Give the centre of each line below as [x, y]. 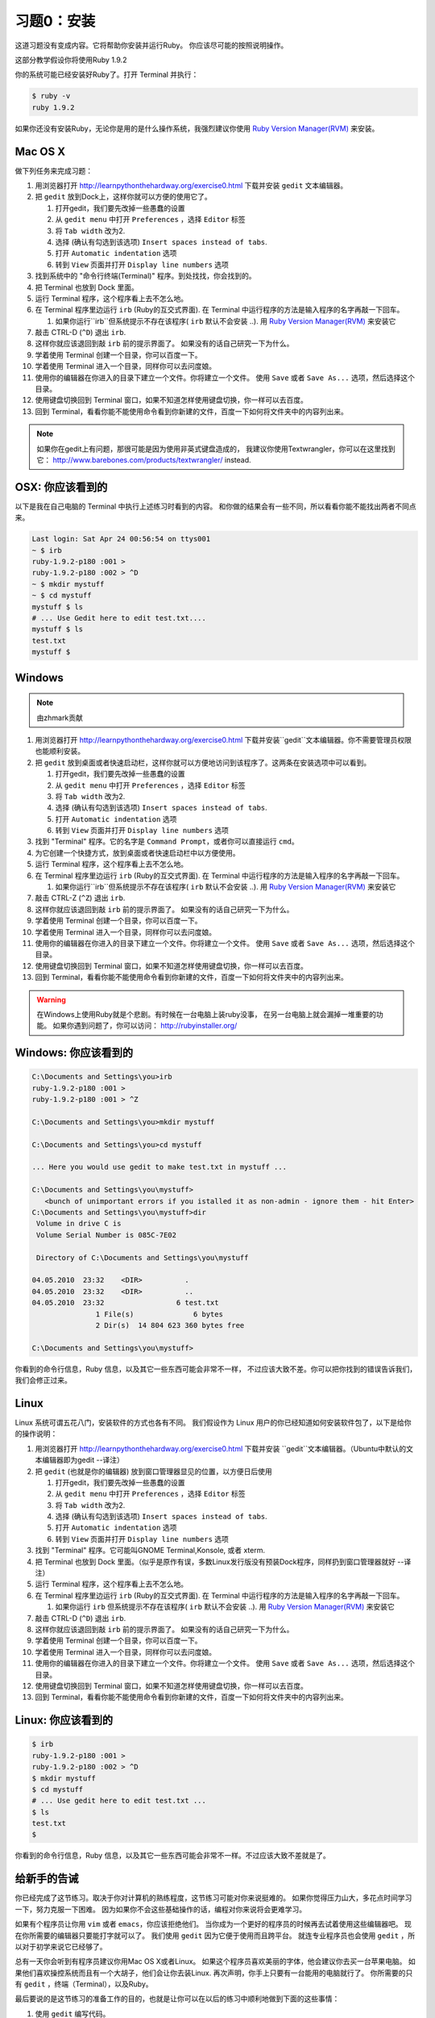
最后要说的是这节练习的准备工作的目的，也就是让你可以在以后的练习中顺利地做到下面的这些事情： [177, 1999]
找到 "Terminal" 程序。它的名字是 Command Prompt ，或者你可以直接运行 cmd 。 [167, 842]
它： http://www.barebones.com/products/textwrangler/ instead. [144, 459]
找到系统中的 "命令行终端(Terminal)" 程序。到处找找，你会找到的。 [145, 276]
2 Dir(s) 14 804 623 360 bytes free [170, 1325]
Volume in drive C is [79, 1224]
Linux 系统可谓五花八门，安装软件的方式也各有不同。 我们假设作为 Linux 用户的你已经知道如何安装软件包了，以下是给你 [213, 1422]
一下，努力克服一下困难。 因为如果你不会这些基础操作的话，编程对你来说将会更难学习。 [160, 1909]
